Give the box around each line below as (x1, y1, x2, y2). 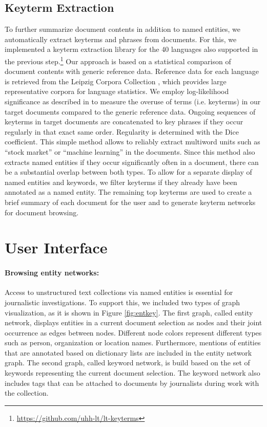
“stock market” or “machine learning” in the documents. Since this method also (5, 146, 255, 157)
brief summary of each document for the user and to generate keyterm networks (5, 196, 256, 207)
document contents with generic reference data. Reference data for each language (5, 66, 259, 77)
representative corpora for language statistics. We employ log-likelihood (5, 86, 229, 97)
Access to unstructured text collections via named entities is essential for (5, 287, 233, 298)
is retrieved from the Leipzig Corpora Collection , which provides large (5, 76, 227, 86)
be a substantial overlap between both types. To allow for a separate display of (5, 166, 252, 177)
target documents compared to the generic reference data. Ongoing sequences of (5, 106, 256, 117)
